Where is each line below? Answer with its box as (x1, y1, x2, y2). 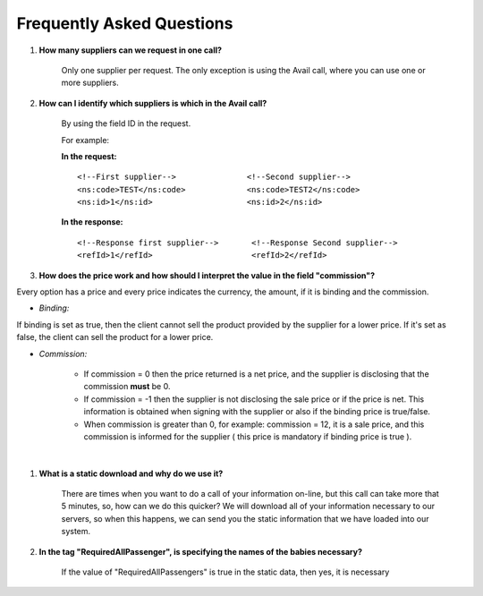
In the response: (61, 217, 124, 227)
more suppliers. (61, 77, 120, 89)
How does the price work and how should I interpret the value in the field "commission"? (38, 269, 376, 281)
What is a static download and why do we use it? (38, 468, 224, 479)
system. (61, 526, 91, 537)
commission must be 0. (83, 381, 171, 392)
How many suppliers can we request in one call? (38, 45, 223, 55)
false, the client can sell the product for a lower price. (16, 332, 214, 343)
